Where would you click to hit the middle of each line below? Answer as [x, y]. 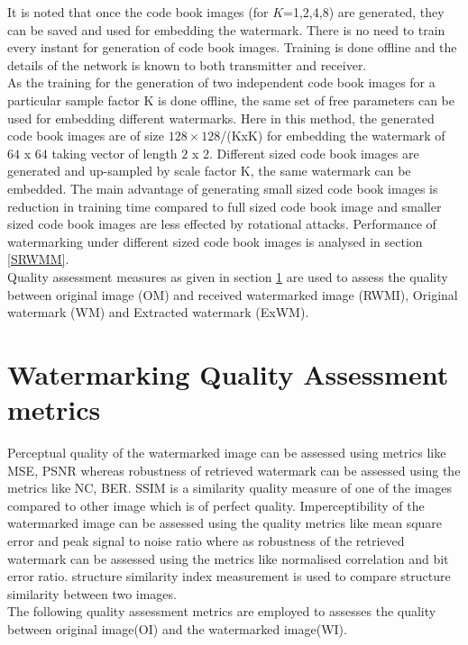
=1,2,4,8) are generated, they [364, 12]
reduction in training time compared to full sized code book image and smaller [225, 206]
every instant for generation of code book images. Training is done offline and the [232, 47]
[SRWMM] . [38, 259]
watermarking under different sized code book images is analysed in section [215, 241]
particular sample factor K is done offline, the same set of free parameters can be [231, 100]
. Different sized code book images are [314, 153]
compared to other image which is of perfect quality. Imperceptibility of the [216, 505]
